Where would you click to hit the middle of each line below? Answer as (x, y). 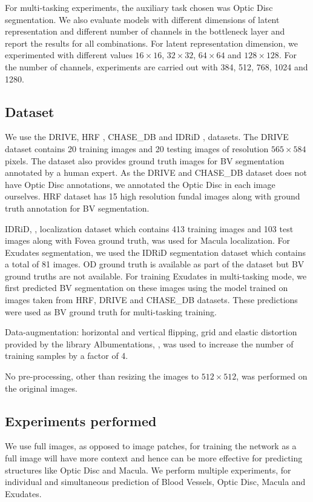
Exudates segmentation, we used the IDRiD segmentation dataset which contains (156, 252)
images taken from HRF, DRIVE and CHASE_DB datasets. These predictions (151, 300)
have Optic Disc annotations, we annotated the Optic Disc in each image (140, 184)
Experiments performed (81, 420)
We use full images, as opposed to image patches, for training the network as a (151, 446)
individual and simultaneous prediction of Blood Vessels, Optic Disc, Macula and (155, 482)
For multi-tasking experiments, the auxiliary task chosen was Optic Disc (139, 7)
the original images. (41, 388)
